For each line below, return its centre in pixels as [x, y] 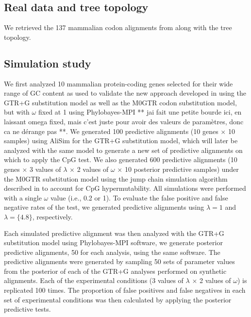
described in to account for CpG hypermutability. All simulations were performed [125, 188]
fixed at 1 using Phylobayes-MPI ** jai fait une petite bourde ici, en [140, 112]
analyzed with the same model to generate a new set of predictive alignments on [123, 150]
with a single [23, 197]
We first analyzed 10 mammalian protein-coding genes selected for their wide [118, 83]
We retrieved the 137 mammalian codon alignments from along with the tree [118, 27]
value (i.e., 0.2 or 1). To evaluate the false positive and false [139, 197]
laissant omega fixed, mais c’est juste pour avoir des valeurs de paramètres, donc [124, 121]
